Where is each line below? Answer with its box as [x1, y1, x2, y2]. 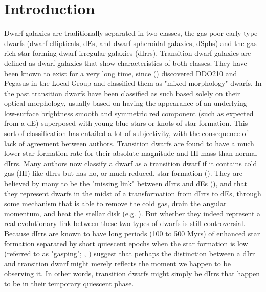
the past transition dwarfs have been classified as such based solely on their [4, 87, 240, 98]
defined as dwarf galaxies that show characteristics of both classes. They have [4, 57, 247, 68]
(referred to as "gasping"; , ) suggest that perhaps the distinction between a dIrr [4, 248, 255, 259]
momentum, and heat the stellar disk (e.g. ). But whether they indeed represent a [4, 208, 261, 218]
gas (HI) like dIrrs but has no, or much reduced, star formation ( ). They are [4, 168, 243, 178]
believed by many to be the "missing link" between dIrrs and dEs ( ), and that [4, 178, 248, 189]
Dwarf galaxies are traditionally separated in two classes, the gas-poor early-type [4, 28, 258, 38]
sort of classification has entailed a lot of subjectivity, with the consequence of [4, 128, 248, 139]
